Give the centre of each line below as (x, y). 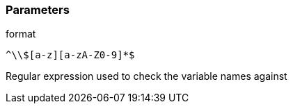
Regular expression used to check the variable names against (146, 76)
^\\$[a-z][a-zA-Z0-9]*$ (70, 55)
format (21, 34)
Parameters (38, 10)
